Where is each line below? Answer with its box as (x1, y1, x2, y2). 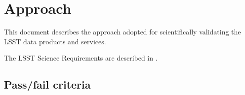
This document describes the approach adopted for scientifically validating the (4, 27, 241, 37)
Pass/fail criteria (4, 77, 91, 92)
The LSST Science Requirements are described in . (4, 53, 158, 63)
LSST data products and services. (4, 36, 106, 46)
